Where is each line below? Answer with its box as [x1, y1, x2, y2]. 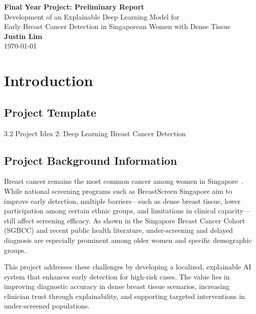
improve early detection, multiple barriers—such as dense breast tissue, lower [4, 195, 241, 206]
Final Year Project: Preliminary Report [4, 2, 144, 12]
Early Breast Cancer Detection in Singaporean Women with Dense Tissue [4, 21, 230, 32]
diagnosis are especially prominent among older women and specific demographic [4, 234, 252, 245]
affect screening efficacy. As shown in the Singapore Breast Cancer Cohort [18, 215, 245, 225]
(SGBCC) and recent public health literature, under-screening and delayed [4, 225, 233, 235]
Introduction [4, 70, 93, 91]
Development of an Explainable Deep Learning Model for [4, 11, 180, 22]
